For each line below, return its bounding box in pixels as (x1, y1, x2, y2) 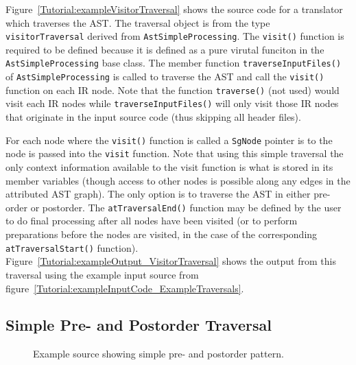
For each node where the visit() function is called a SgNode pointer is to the (5, 132, 333, 147)
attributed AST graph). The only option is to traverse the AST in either (5, 187, 311, 201)
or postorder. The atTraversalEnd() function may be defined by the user (30, 200, 342, 214)
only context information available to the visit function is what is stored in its (5, 159, 333, 174)
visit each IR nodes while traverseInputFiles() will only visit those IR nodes (5, 96, 339, 110)
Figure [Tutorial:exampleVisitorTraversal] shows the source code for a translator (5, 2, 343, 16)
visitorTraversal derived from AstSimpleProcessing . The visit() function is (5, 29, 344, 43)
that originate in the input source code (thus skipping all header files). (5, 110, 301, 124)
